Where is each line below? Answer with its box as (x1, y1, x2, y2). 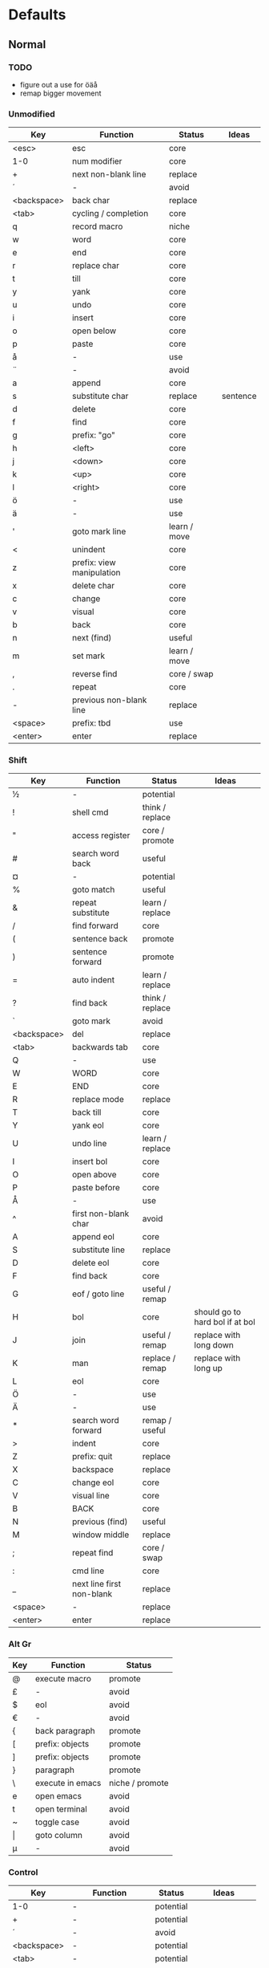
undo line (71, 1138, 107, 1149)
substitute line (71, 1244, 126, 1255)
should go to (194, 1307, 242, 1318)
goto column (34, 1829, 82, 1840)
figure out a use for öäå (19, 79, 98, 89)
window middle (71, 1529, 130, 1540)
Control (8, 1866, 38, 1877)
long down (194, 1340, 234, 1351)
